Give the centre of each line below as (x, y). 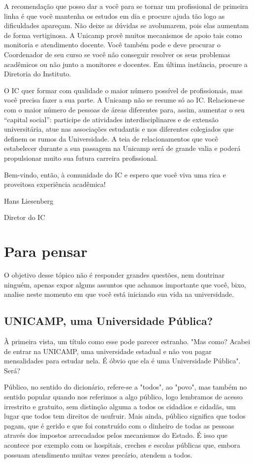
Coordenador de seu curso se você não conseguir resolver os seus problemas (117, 54)
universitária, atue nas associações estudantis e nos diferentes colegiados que (119, 129)
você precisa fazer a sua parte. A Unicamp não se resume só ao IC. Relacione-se (124, 100)
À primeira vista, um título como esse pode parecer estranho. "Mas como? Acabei (127, 341)
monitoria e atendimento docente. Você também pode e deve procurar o (112, 45)
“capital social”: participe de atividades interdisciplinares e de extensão (111, 119)
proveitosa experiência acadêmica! (55, 184)
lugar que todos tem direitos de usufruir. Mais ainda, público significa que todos (125, 416)
